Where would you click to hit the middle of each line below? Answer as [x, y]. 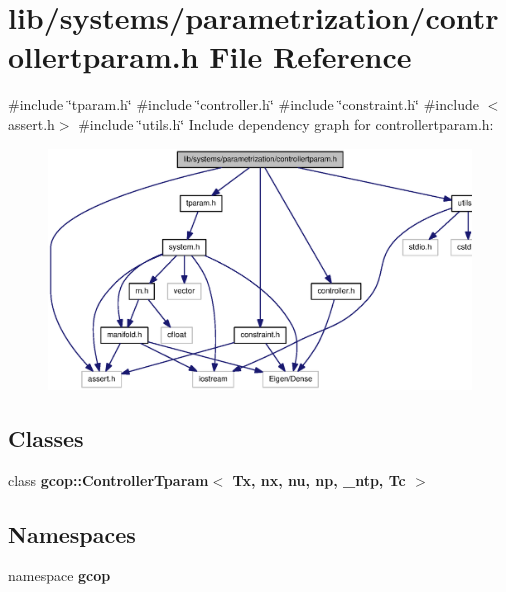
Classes [46, 437]
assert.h [31, 123]
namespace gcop [59, 575]
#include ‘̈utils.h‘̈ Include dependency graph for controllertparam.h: [286, 123]
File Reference [310, 56]
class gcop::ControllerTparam [108, 479]
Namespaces [72, 533]
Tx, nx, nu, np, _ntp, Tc [319, 479]
